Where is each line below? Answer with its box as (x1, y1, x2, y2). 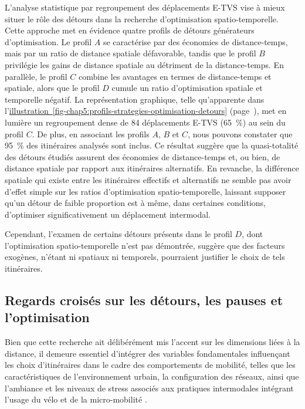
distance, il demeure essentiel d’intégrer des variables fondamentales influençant (5, 347, 290, 359)
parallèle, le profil (5, 70, 67, 82)
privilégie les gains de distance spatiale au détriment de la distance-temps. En (5, 58, 284, 70)
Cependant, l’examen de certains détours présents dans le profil (5, 228, 232, 240)
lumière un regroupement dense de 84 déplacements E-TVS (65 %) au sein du (5, 116, 286, 128)
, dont (242, 228, 263, 240)
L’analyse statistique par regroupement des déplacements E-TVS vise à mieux (5, 1, 285, 13)
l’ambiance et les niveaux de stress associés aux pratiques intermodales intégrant (5, 381, 294, 394)
